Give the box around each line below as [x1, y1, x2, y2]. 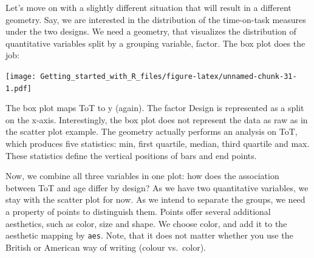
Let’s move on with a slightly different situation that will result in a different [5, 1, 292, 13]
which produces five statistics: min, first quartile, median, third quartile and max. [5, 137, 310, 150]
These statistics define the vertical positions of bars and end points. [5, 149, 257, 161]
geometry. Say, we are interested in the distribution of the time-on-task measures [5, 13, 306, 25]
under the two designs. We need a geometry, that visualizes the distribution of [5, 25, 296, 38]
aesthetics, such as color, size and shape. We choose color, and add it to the [5, 217, 287, 229]
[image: [5, 72, 36, 81]
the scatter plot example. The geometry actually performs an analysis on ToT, [5, 125, 298, 138]
